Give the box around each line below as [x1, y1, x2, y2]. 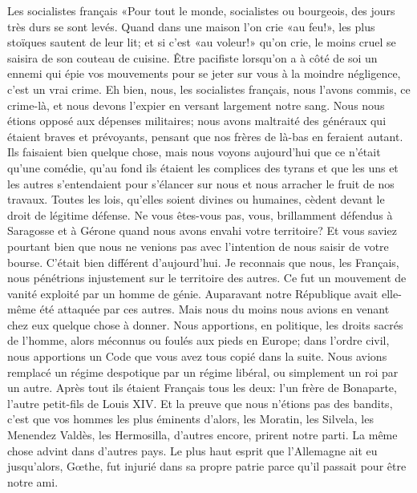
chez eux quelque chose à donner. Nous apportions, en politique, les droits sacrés [7, 316, 403, 333]
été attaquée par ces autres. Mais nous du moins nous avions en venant [39, 301, 390, 317]
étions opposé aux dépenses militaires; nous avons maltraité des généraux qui [7, 112, 387, 129]
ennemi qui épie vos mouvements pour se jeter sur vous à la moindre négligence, [7, 65, 401, 82]
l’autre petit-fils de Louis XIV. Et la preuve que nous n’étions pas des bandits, [7, 394, 393, 411]
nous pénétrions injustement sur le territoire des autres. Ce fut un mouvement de [7, 269, 407, 286]
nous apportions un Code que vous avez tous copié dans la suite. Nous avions [7, 348, 387, 365]
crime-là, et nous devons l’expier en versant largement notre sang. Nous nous [7, 96, 385, 113]
